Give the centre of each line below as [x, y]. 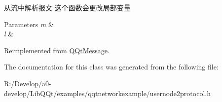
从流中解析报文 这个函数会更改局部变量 [67, 7]
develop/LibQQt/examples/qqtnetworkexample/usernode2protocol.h [107, 93]
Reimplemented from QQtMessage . [57, 50]
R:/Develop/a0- [28, 83]
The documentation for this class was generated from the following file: [111, 67]
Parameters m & [29, 24]
